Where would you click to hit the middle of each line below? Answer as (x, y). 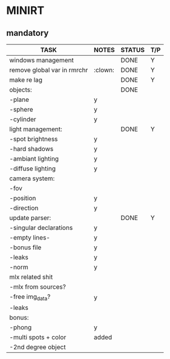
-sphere (21, 109)
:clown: (104, 70)
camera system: (32, 178)
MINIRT (25, 11)
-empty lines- (30, 237)
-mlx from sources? (38, 287)
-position (23, 198)
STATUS (133, 50)
